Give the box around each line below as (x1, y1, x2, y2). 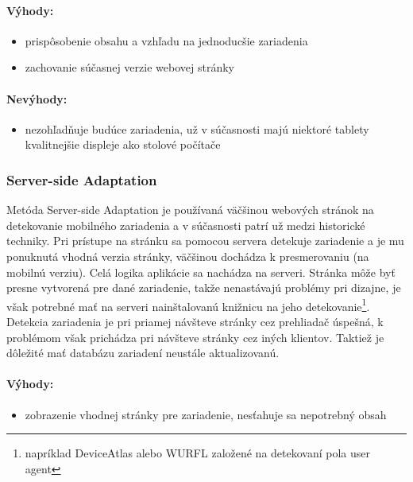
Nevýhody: (6, 90, 68, 107)
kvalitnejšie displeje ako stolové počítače (25, 136, 221, 153)
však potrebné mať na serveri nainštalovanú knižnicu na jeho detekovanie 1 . (6, 295, 370, 314)
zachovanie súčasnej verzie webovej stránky (25, 59, 234, 76)
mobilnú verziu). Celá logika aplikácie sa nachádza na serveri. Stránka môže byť (6, 263, 396, 280)
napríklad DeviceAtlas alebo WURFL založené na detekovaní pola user (25, 445, 371, 461)
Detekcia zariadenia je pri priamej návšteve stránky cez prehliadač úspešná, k (6, 313, 384, 329)
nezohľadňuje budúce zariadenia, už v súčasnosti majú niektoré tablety (25, 120, 369, 137)
